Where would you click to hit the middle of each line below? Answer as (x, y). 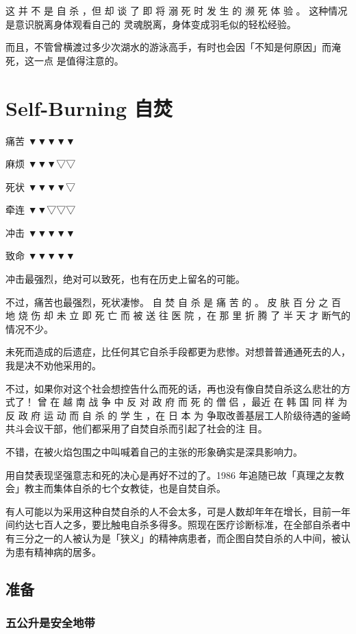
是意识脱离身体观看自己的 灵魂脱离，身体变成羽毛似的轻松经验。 (151, 24)
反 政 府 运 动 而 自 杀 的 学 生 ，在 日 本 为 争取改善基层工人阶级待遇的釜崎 (178, 415)
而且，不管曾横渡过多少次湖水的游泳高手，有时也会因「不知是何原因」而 (168, 47)
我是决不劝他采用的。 (53, 365)
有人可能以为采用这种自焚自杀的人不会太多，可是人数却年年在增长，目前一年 (178, 511)
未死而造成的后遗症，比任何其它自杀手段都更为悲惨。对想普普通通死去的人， (178, 352)
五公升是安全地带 (50, 622)
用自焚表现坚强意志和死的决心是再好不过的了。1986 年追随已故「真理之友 (170, 474)
